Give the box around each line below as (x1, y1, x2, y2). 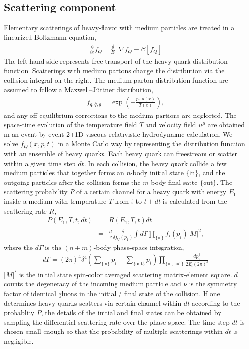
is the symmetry (189, 279, 237, 289)
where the (4, 242, 33, 252)
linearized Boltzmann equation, (4, 32, 96, 42)
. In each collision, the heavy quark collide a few (84, 158, 227, 168)
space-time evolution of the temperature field (4, 119, 137, 130)
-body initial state (130, 167, 184, 178)
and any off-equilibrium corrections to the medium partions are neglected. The (4, 110, 237, 120)
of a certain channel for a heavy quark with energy (76, 186, 227, 197)
